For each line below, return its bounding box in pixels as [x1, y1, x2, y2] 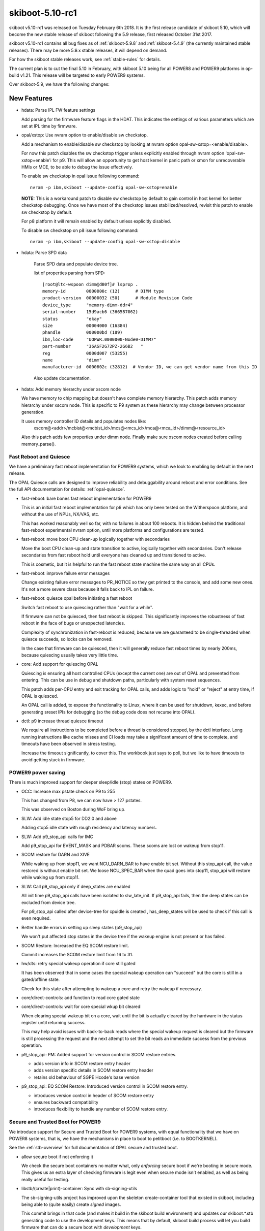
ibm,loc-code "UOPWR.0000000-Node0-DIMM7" [42, 336, 157, 342]
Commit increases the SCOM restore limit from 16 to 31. [21, 951, 133, 957]
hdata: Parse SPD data [21, 250, 67, 256]
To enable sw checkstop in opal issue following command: [21, 173, 140, 179]
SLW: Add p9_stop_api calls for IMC [21, 834, 93, 840]
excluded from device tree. [21, 899, 76, 906]
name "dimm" [42, 357, 102, 363]
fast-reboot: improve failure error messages [21, 570, 110, 576]
